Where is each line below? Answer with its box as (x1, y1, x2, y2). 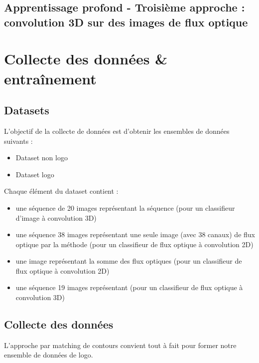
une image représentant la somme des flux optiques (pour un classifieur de (15, 256, 242, 266)
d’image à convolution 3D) (15, 212, 97, 223)
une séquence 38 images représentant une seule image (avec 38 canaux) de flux (15, 229, 255, 240)
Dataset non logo (15, 152, 68, 163)
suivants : (4, 135, 33, 146)
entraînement (4, 68, 97, 88)
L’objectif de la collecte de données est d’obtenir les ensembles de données (4, 125, 230, 136)
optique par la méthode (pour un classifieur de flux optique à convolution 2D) (15, 239, 254, 249)
